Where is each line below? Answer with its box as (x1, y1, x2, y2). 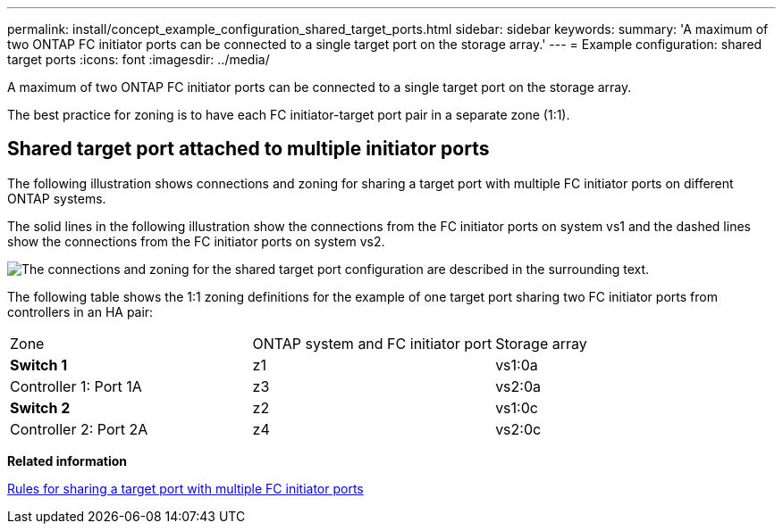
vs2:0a (495, 377, 542, 395)
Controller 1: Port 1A (10, 377, 142, 395)
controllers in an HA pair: (7, 303, 154, 319)
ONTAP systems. (7, 190, 106, 206)
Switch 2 (10, 398, 71, 417)
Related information (7, 452, 128, 469)
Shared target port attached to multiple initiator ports (7, 137, 490, 161)
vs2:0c (495, 419, 542, 438)
